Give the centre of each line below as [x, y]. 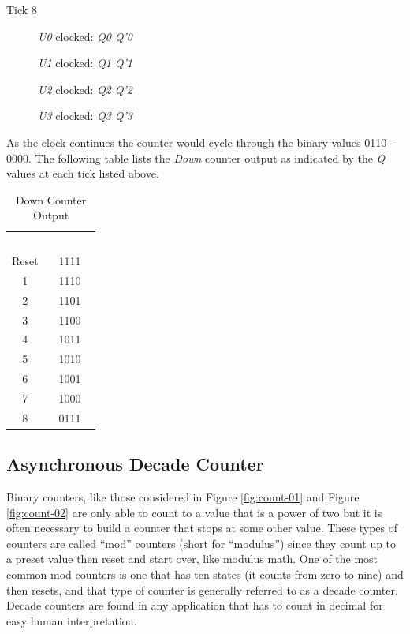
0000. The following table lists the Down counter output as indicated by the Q [196, 158]
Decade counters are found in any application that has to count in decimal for [195, 605]
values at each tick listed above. [83, 173]
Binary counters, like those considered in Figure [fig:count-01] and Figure [183, 497]
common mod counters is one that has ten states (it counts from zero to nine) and [205, 574]
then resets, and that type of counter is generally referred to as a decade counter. [202, 589]
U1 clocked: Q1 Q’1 [85, 63]
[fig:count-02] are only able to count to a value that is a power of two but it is [194, 512]
